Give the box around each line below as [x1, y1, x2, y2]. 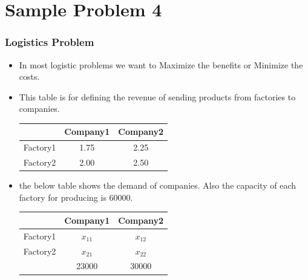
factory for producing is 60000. [19, 190, 133, 203]
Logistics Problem [5, 34, 94, 50]
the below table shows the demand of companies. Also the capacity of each [19, 179, 296, 192]
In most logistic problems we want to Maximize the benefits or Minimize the [19, 58, 303, 71]
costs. [19, 70, 40, 83]
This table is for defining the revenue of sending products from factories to [19, 90, 296, 103]
